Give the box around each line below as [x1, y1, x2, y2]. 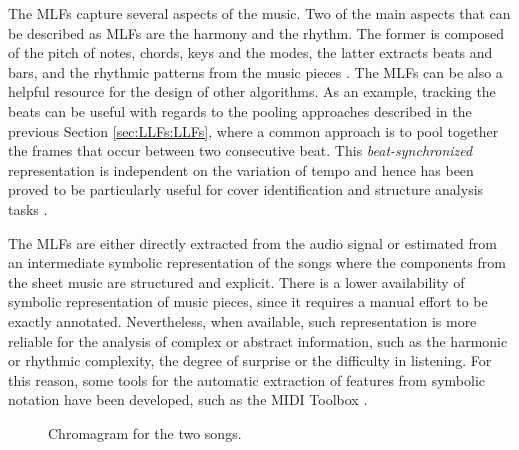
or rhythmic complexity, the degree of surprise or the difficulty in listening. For [8, 350, 492, 371]
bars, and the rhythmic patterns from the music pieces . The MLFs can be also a [8, 61, 503, 82]
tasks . [8, 198, 48, 219]
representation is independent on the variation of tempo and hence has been [8, 159, 474, 180]
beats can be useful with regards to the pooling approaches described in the [8, 100, 472, 121]
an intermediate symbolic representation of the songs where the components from [8, 252, 506, 273]
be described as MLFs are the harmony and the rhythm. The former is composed [8, 22, 505, 43]
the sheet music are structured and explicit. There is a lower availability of [8, 271, 465, 292]
